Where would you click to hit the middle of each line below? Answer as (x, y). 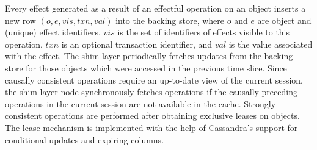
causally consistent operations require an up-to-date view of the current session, (154, 80)
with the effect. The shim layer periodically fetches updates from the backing (149, 56)
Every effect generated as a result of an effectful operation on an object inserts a (155, 8)
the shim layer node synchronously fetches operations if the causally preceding (151, 92)
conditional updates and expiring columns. (85, 139)
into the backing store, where (170, 20)
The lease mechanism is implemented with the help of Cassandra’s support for (151, 127)
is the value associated (271, 44)
